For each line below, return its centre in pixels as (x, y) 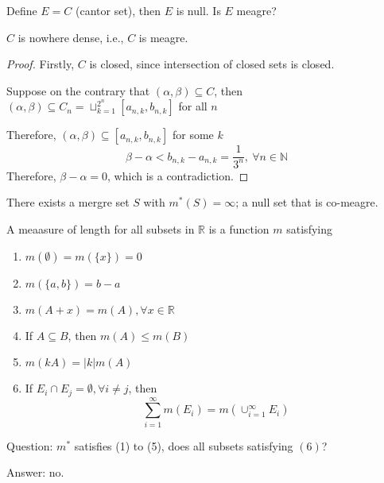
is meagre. (163, 37)
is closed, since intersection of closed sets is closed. (212, 64)
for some (193, 135)
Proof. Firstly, (41, 64)
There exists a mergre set (68, 202)
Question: (30, 445)
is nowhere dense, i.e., (71, 37)
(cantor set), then (118, 10)
